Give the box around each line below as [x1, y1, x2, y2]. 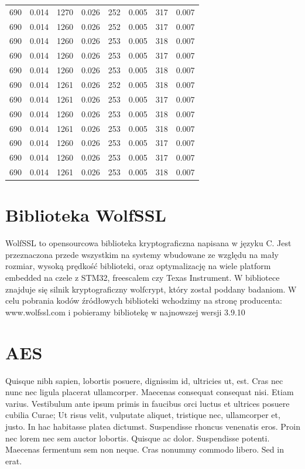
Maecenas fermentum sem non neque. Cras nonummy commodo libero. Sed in [5, 443, 284, 456]
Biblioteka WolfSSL [5, 203, 166, 227]
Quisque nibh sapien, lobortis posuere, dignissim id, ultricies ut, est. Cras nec [5, 374, 283, 386]
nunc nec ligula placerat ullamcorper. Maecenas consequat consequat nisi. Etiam [5, 386, 294, 398]
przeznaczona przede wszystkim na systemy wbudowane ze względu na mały [5, 248, 279, 260]
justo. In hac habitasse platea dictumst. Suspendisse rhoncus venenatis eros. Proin [5, 420, 300, 432]
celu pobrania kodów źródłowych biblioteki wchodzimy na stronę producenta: [5, 294, 282, 307]
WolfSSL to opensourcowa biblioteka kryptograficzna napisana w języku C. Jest [5, 237, 292, 249]
